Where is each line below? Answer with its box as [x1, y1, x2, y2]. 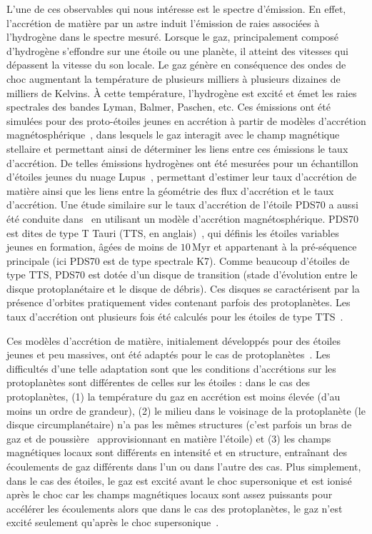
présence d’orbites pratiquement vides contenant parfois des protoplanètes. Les [6, 295, 351, 310]
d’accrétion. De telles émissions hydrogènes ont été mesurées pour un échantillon [6, 155, 358, 170]
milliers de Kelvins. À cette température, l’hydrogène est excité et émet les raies [6, 85, 357, 100]
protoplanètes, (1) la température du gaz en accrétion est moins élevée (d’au [6, 389, 341, 404]
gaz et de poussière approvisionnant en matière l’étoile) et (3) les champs [6, 430, 331, 445]
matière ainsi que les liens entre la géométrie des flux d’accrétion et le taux [6, 183, 334, 198]
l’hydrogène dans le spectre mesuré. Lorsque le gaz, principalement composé [6, 29, 339, 44]
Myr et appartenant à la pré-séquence [192, 239, 357, 254]
